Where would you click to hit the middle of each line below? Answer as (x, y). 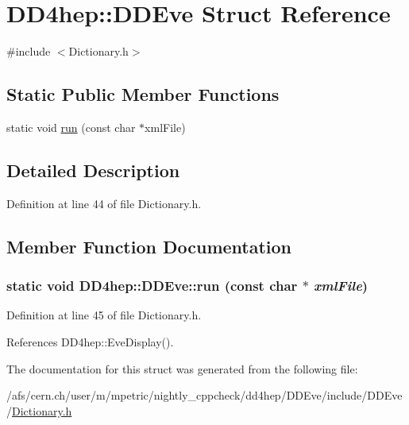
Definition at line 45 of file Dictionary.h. (104, 315)
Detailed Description (93, 170)
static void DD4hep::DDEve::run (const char (152, 286)
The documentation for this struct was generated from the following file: (182, 368)
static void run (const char (71, 127)
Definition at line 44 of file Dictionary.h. (104, 203)
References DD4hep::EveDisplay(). (90, 341)
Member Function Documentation (149, 246)
